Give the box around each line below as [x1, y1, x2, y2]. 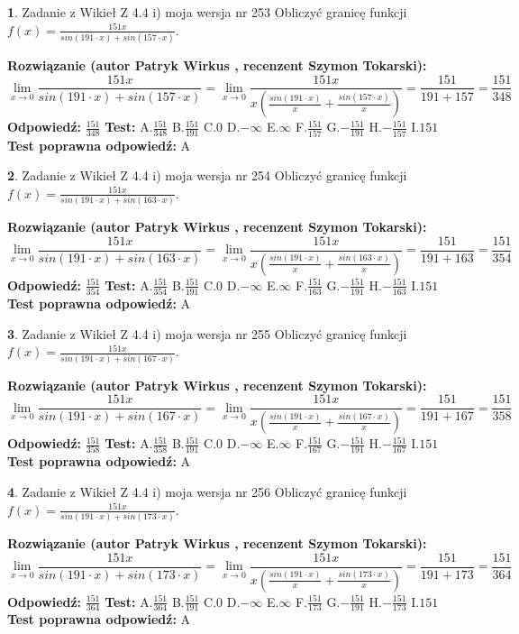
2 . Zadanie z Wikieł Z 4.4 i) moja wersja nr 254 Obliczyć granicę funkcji [7, 166, 407, 185]
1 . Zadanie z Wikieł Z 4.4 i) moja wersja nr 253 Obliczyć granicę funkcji [7, 3, 407, 21]
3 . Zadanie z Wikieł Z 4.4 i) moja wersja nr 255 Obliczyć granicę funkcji [7, 324, 407, 343]
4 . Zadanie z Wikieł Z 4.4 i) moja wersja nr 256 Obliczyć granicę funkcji [7, 482, 407, 501]
